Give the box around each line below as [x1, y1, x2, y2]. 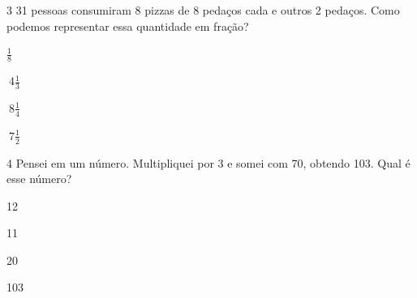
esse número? [6, 170, 72, 187]
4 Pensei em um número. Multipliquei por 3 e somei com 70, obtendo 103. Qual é [6, 154, 411, 171]
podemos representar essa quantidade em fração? [6, 17, 249, 34]
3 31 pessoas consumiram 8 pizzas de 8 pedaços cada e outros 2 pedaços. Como [6, 2, 400, 18]
